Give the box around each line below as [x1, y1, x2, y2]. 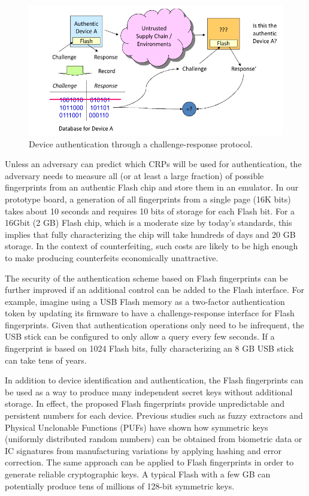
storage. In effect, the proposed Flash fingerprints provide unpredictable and [5, 397, 285, 410]
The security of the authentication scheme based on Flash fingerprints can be [5, 271, 288, 284]
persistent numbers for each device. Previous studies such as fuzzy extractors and [5, 409, 303, 422]
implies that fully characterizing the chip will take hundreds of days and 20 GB [5, 228, 296, 240]
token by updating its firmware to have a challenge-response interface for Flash [5, 307, 295, 319]
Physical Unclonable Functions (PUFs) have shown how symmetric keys [5, 421, 268, 433]
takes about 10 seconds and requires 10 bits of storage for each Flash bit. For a [5, 204, 295, 217]
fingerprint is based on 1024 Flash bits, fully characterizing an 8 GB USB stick [5, 342, 294, 355]
